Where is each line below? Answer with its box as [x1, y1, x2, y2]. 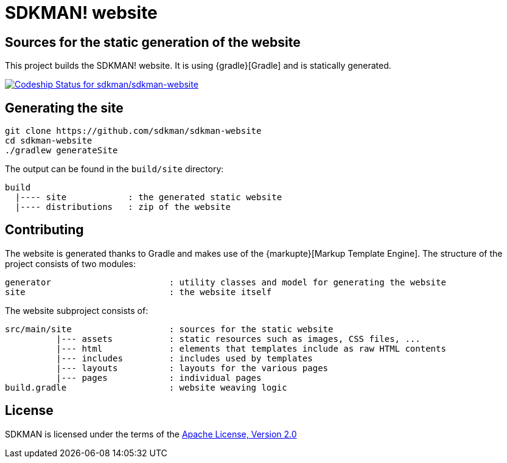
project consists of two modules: [5, 258, 136, 269]
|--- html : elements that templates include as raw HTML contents [56, 343, 446, 353]
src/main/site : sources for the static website [5, 324, 334, 334]
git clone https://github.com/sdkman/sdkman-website [5, 126, 262, 136]
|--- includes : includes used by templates [56, 353, 313, 363]
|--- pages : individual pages [56, 372, 262, 383]
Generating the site [5, 100, 124, 116]
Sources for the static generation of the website [5, 34, 301, 50]
